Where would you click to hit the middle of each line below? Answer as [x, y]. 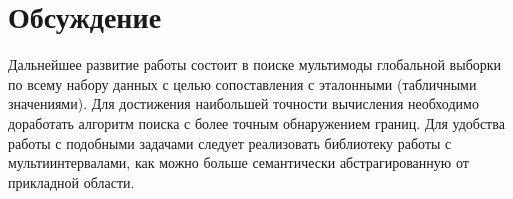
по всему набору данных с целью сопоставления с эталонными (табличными [242, 83]
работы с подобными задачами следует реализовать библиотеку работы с [230, 142]
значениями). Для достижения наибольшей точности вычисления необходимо [243, 103]
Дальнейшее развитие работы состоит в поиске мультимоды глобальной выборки [255, 64]
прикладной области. [71, 181]
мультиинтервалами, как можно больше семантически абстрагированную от [238, 162]
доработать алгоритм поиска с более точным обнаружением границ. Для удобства [256, 122]
